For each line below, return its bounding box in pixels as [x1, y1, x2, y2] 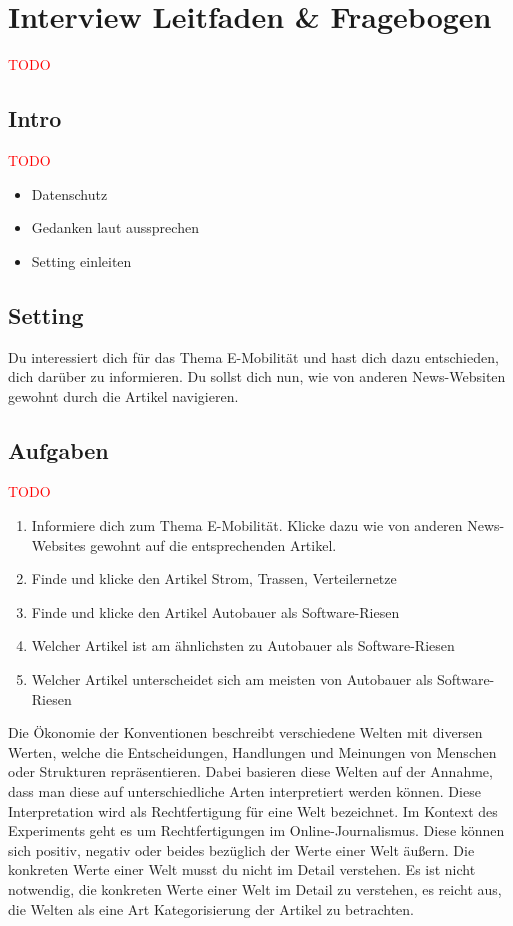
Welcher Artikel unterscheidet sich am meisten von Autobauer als [31, 669, 433, 690]
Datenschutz [31, 183, 108, 204]
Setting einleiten [31, 250, 132, 271]
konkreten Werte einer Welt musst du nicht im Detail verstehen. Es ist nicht [8, 859, 476, 880]
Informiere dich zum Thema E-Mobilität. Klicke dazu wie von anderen [31, 515, 463, 536]
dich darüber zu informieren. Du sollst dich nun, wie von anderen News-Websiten [8, 366, 506, 387]
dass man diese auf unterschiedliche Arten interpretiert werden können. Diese [8, 781, 481, 802]
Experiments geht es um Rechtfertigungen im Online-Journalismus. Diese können [8, 820, 505, 841]
